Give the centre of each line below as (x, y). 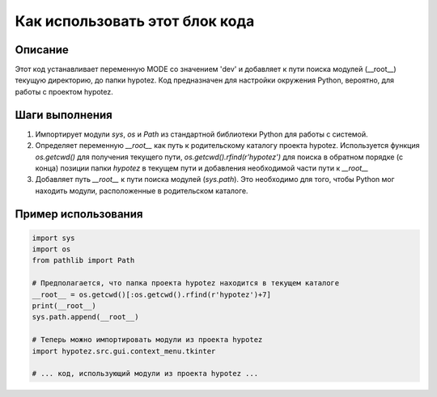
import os (51, 249)
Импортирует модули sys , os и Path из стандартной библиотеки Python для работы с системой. (202, 134)
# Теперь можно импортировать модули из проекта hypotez (147, 340)
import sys (53, 238)
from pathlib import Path (83, 260)
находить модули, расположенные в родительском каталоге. (142, 191)
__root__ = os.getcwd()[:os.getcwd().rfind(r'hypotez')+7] (151, 294)
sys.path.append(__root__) (85, 317)
